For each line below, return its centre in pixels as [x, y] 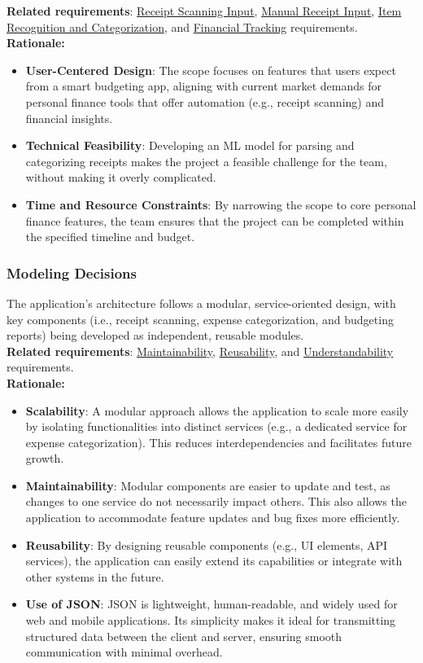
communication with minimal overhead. [124, 652]
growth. [45, 458]
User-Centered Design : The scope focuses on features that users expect [211, 70]
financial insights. [69, 118]
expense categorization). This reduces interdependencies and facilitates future [219, 442]
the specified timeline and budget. [110, 237]
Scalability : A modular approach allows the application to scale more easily [217, 410]
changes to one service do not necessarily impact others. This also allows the [216, 501]
